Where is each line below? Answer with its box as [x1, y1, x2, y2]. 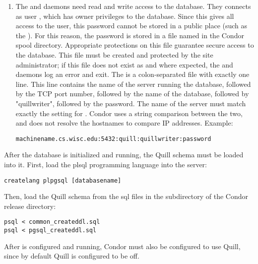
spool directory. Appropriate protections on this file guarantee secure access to [15, 40, 254, 50]
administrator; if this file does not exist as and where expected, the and [15, 59, 233, 69]
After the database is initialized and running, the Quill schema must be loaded [4, 149, 244, 160]
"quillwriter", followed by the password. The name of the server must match [15, 98, 246, 108]
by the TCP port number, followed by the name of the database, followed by [15, 88, 249, 99]
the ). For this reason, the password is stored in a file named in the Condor [15, 30, 244, 40]
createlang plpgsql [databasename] [4, 177, 122, 184]
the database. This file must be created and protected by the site [15, 49, 213, 60]
